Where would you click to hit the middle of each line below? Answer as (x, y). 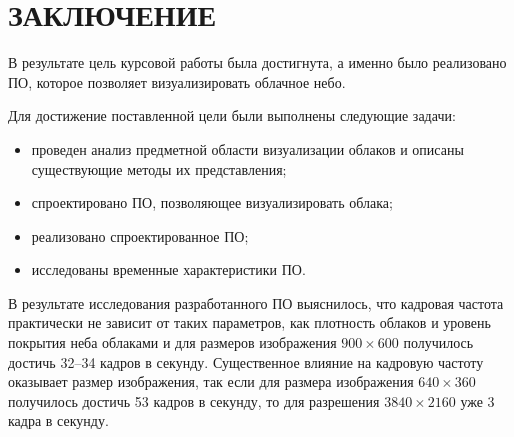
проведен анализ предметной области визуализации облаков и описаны (247, 148)
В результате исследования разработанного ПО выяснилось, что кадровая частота (256, 302)
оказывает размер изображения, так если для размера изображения (211, 381)
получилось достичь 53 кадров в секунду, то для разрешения (194, 400)
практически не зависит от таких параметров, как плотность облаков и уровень (249, 322)
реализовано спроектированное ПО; (140, 235)
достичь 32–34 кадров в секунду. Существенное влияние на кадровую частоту (246, 361)
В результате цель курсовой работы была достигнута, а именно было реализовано (257, 62)
